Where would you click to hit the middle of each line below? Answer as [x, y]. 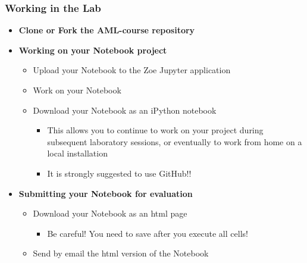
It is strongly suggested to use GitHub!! [119, 173]
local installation [77, 153]
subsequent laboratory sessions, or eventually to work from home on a [175, 141]
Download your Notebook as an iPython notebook [125, 110]
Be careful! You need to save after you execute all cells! [148, 233]
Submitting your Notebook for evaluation [106, 193]
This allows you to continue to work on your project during [155, 130]
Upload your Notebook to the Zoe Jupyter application [132, 70]
